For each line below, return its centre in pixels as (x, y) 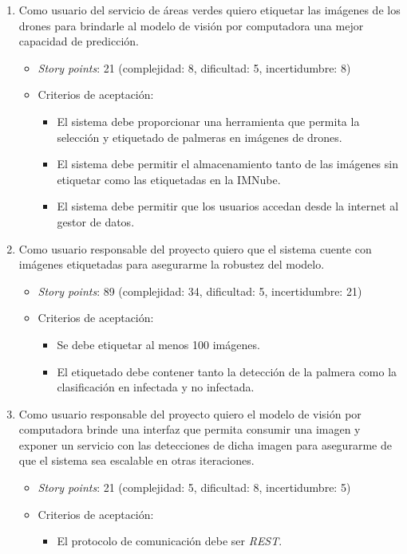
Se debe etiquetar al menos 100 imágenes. (158, 344)
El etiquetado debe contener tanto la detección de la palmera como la (227, 371)
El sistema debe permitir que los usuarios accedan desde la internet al (228, 206)
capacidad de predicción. (79, 41)
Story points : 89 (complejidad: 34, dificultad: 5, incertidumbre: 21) (200, 291)
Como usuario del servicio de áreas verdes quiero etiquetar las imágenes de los (209, 10)
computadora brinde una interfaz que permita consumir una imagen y (190, 429)
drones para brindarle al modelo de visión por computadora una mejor (191, 25)
